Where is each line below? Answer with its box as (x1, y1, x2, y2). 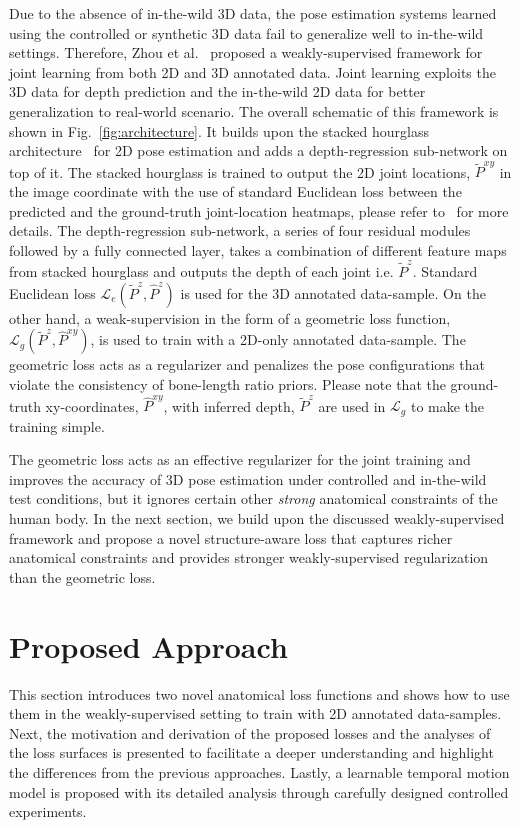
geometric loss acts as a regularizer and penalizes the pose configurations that (9, 354, 485, 375)
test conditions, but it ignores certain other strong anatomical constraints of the (9, 488, 498, 509)
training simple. (9, 415, 105, 436)
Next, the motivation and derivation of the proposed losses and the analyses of (9, 722, 491, 743)
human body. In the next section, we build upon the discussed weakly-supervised (9, 508, 505, 529)
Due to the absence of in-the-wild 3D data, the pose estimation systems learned (9, 3, 497, 23)
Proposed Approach (9, 625, 288, 666)
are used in (318, 395, 386, 416)
